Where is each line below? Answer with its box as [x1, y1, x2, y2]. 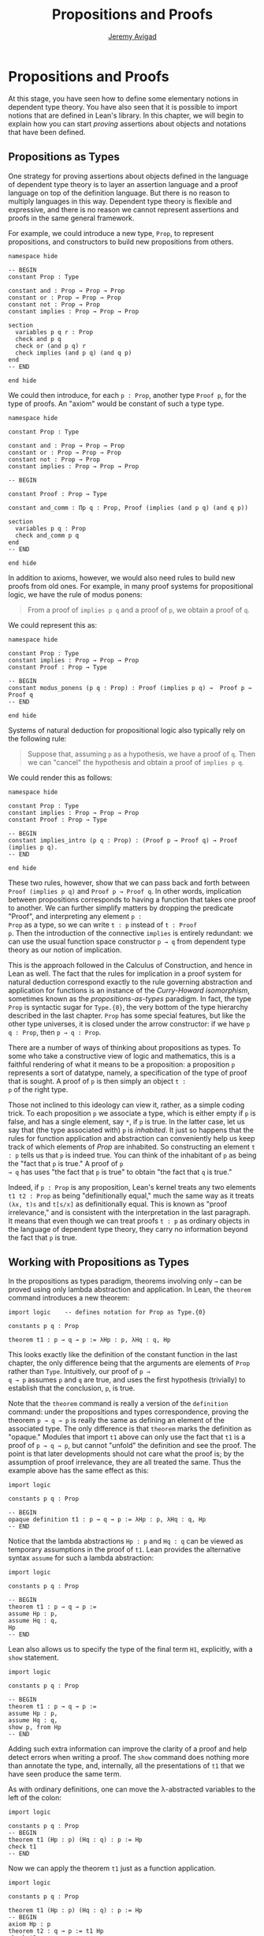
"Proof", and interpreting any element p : [8, 911, 142, 921]
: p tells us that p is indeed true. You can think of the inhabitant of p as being [8, 1150, 257, 1160]
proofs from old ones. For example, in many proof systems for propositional [8, 581, 254, 591]
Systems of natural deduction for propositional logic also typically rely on [8, 725, 246, 735]
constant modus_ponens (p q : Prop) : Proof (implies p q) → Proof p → [8, 684, 252, 692]
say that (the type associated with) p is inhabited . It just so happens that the [8, 1125, 255, 1135]
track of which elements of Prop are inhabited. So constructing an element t [8, 1142, 256, 1151]
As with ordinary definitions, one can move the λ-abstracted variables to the [8, 1784, 256, 1794]
